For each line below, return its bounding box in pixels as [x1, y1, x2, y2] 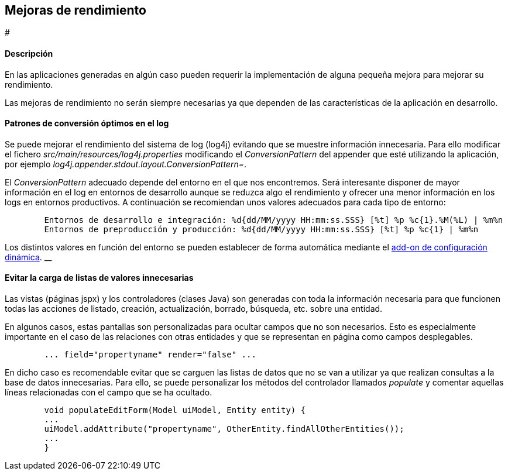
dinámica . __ [5, 252, 52, 262]
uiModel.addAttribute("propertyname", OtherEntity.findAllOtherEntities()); [44, 424, 404, 434]
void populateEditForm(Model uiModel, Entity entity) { [44, 405, 306, 415]
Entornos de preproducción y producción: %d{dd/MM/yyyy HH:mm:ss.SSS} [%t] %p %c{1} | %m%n [44, 224, 479, 234]
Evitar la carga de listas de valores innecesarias [5, 273, 194, 283]
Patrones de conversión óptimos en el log [5, 118, 169, 129]
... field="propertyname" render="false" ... [44, 350, 256, 360]
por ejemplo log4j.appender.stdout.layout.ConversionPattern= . [5, 159, 246, 169]
